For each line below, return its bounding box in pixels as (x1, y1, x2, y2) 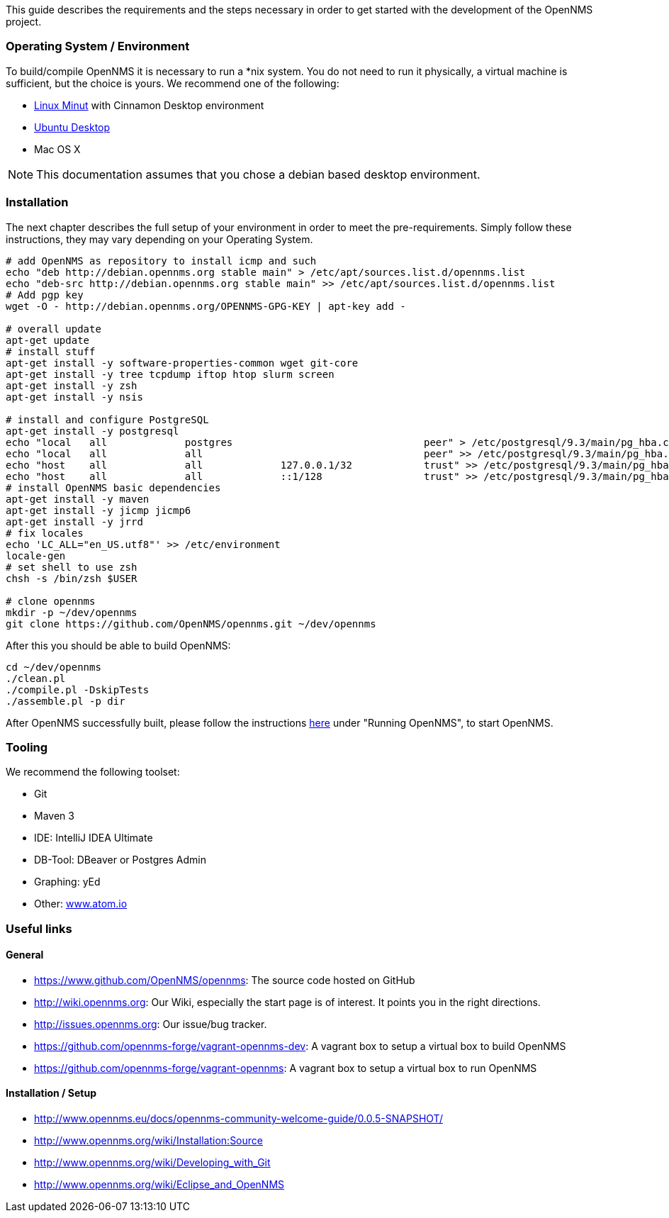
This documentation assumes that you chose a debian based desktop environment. (36, 167, 480, 181)
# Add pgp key (6, 289, 84, 301)
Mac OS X (34, 143, 81, 155)
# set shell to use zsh (6, 561, 137, 573)
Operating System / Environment (6, 39, 190, 54)
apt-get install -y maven (6, 493, 150, 505)
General (6, 949, 44, 961)
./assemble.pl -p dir (6, 695, 125, 707)
